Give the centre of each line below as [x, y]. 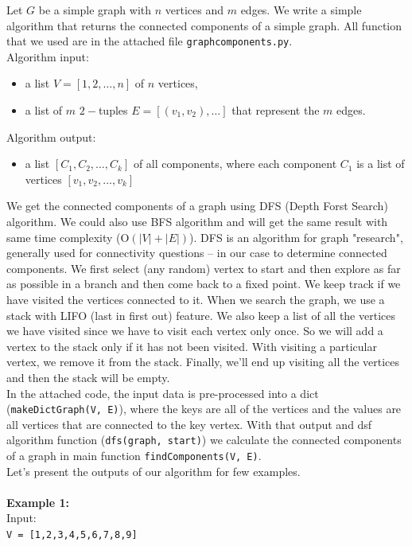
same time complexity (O [68, 237]
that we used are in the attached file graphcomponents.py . [150, 41]
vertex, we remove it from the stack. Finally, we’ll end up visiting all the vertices [203, 362]
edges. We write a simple [301, 10]
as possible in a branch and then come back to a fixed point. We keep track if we [204, 284]
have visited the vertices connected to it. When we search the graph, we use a [196, 299]
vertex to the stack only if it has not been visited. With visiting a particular [192, 346]
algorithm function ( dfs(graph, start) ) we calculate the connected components [204, 440]
